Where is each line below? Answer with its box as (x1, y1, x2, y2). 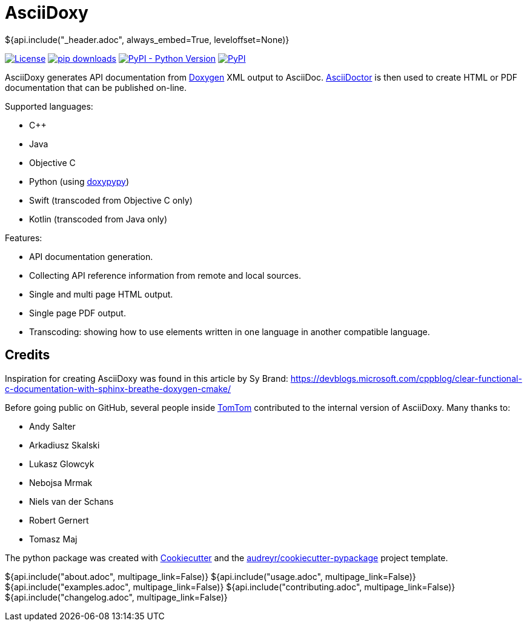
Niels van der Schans (29, 496, 114, 507)
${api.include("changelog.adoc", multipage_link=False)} (5, 591, 228, 602)
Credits (5, 347, 50, 363)
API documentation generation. (29, 251, 153, 262)
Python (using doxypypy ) (29, 176, 130, 187)
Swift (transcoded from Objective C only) (29, 195, 193, 205)
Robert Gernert (29, 514, 89, 525)
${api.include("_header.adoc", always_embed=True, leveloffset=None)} (5, 34, 290, 45)
